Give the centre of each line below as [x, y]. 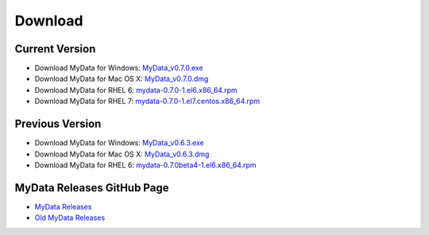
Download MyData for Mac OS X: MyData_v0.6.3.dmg [122, 154]
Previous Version [58, 124]
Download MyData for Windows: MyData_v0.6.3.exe [119, 143]
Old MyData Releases [70, 218]
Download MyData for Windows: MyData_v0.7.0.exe [119, 68]
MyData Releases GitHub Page [92, 188]
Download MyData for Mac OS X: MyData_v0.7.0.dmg [122, 79]
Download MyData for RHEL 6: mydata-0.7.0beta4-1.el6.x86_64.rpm [146, 165]
